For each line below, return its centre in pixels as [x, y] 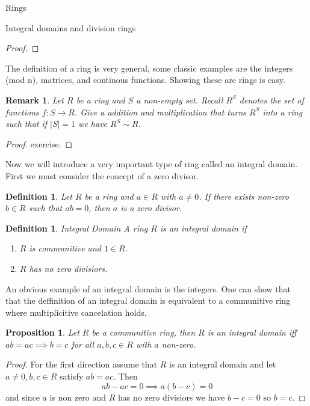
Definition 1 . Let [39, 196]
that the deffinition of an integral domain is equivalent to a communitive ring [148, 300]
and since [23, 397]
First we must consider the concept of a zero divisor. [102, 175]
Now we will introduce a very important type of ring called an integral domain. [152, 164]
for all [83, 344]
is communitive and [65, 248]
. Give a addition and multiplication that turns [160, 112]
